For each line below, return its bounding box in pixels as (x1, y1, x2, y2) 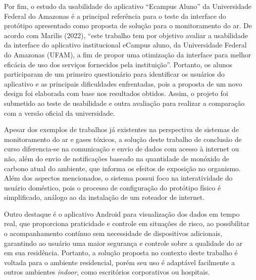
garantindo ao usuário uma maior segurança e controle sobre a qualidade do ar (4, 237, 243, 248)
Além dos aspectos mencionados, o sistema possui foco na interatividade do (4, 173, 233, 183)
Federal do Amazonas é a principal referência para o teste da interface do (4, 10, 226, 21)
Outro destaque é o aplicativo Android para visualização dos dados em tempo (4, 208, 240, 219)
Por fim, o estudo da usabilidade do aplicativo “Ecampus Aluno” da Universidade (4, 1, 252, 11)
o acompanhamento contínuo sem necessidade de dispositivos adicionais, (4, 228, 222, 238)
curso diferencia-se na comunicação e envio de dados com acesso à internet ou (4, 143, 239, 154)
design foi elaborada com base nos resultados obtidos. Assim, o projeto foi (4, 88, 228, 98)
